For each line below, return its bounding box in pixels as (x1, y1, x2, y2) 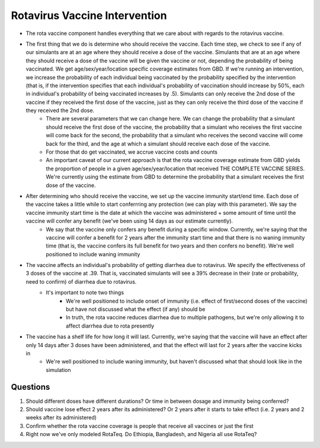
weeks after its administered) (25, 414, 97, 421)
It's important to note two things (46, 289, 124, 296)
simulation (46, 366, 71, 373)
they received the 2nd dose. (25, 107, 95, 114)
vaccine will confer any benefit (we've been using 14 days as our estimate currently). (25, 217, 233, 225)
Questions (11, 382, 50, 392)
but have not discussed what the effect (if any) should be (66, 306, 206, 313)
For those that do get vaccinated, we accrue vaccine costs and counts (46, 148, 217, 155)
